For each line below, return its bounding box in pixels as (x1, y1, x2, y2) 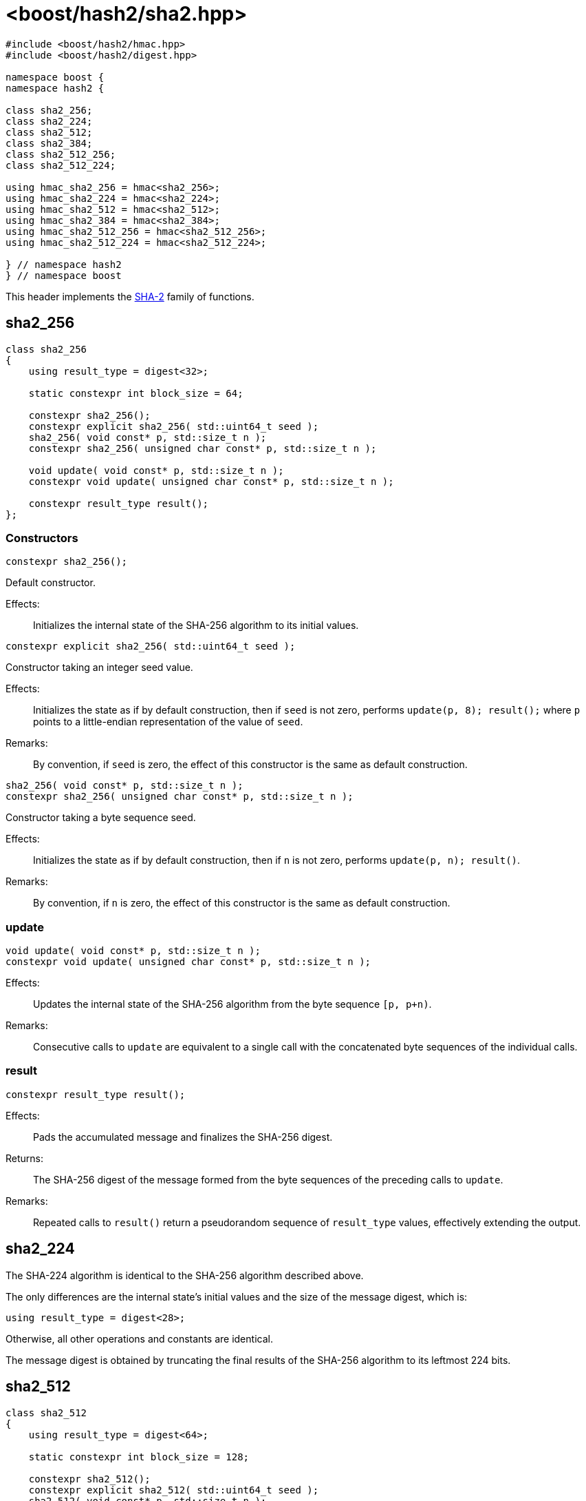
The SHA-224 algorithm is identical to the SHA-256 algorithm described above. (6, 1269, 364, 1281)
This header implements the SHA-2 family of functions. (6, 290, 254, 302)
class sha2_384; (6, 137, 93, 149)
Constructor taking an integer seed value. (6, 661, 193, 674)
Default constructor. (6, 577, 96, 589)
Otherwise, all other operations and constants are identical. (6, 1332, 273, 1345)
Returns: (6, 1152, 44, 1164)
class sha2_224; (6, 115, 93, 127)
